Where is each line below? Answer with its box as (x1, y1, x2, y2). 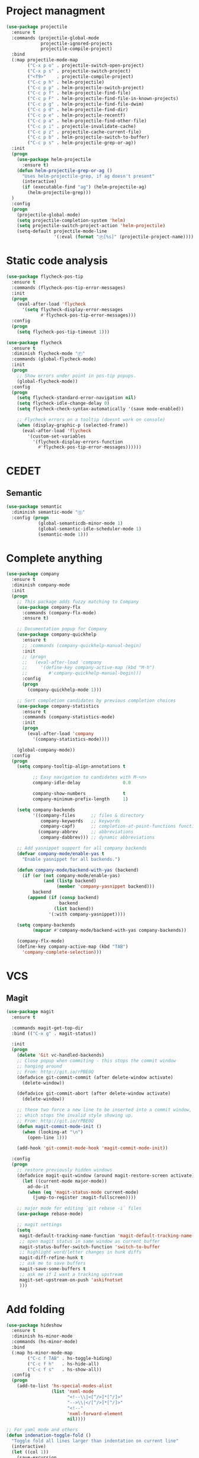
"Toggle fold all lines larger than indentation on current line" (11, 1438, 179, 1444)
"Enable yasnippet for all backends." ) (21, 856, 120, 862)
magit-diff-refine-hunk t (19, 1255, 84, 1261)
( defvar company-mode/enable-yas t (17, 850, 105, 857)
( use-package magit (6, 1008, 54, 1014)
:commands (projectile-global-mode (11, 34, 99, 41)
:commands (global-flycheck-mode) (11, 356, 97, 362)
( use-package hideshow (6, 1322, 62, 1328)
